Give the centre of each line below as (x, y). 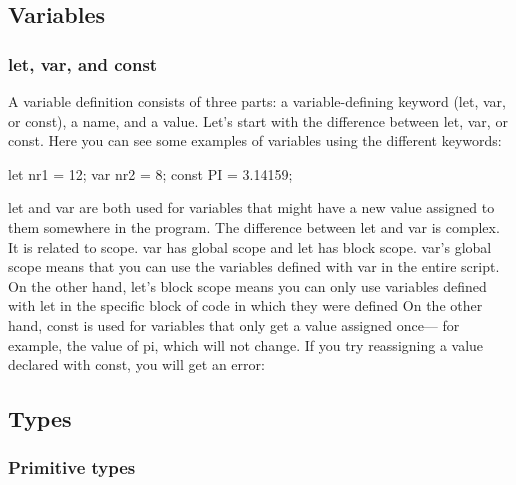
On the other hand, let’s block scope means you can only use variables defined (247, 285)
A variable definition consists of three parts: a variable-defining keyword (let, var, (257, 101)
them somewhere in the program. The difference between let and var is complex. (254, 226)
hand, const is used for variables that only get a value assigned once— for (234, 324)
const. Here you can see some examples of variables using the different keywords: (255, 140)
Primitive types (72, 467)
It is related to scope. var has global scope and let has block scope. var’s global (250, 246)
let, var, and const (83, 63)
